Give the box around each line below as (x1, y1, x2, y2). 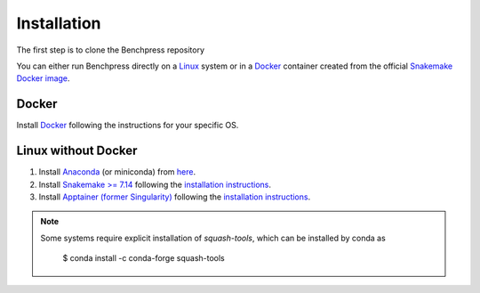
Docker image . (16, 73, 70, 84)
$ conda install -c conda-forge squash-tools (62, 253, 226, 264)
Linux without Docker (16, 143, 138, 159)
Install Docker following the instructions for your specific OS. (16, 120, 239, 131)
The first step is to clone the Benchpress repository (16, 45, 204, 55)
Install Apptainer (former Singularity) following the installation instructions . (38, 191, 311, 202)
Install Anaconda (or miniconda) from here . (38, 167, 196, 177)
